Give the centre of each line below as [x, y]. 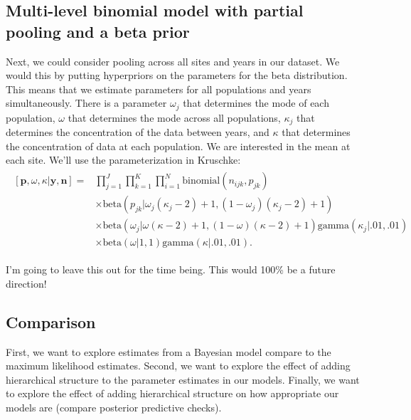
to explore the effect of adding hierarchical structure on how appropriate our [172, 393]
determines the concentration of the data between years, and [138, 132]
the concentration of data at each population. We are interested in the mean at [178, 146]
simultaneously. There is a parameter [86, 103]
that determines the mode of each [256, 103]
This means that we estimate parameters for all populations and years [159, 89]
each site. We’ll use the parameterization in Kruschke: [123, 160]
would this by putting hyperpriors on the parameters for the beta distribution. [177, 75]
